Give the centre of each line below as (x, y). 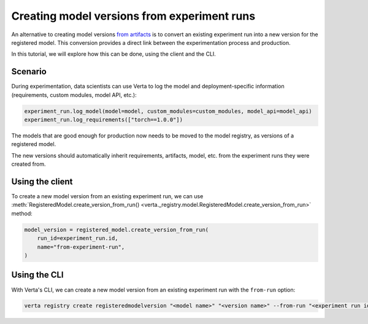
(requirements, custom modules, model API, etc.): (74, 94)
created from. (29, 164)
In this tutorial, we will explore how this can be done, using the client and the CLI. (113, 54)
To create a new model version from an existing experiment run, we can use (107, 196)
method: (22, 213)
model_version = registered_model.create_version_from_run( (117, 229)
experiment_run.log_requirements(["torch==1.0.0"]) (104, 120)
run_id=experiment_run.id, (78, 238)
